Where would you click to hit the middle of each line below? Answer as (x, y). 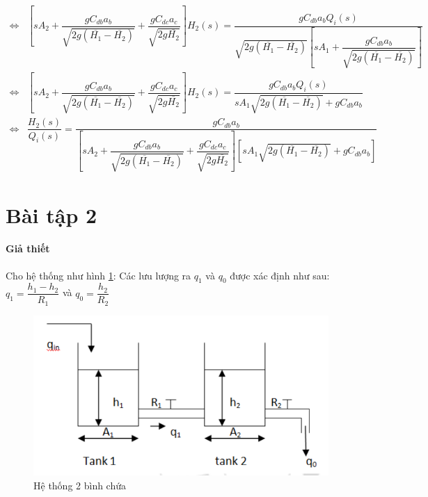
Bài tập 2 (51, 214)
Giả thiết (28, 249)
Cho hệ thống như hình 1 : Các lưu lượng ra (98, 275)
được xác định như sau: (280, 275)
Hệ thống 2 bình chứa (80, 485)
